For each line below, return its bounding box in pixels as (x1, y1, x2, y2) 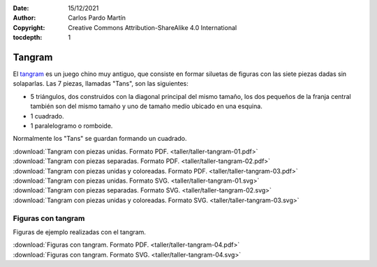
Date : (13, 4, 29, 12)
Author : (13, 14, 36, 22)
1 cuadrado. (30, 112, 64, 120)
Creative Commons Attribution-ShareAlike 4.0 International (68, 23, 237, 31)
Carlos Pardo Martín (68, 14, 126, 22)
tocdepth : (13, 33, 43, 42)
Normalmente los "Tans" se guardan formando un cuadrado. (13, 135, 187, 143)
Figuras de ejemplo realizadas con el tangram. (13, 227, 147, 236)
